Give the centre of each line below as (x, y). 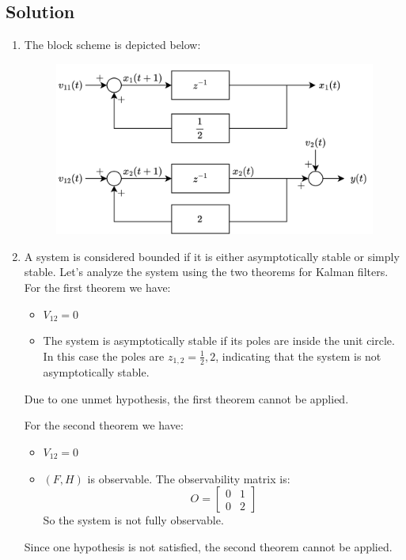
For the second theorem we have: (104, 425)
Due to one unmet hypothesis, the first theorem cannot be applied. (186, 398)
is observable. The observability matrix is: (189, 478)
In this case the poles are (104, 356)
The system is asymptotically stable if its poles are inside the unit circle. (219, 341)
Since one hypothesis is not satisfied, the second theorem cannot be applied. (208, 546)
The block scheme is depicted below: (112, 45)
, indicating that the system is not (298, 356)
